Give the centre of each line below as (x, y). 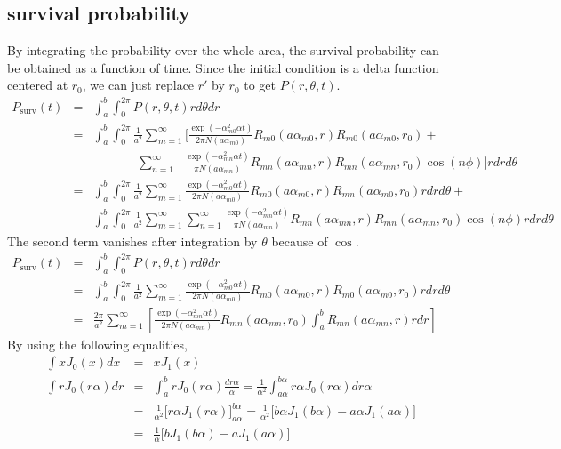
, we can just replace (138, 85)
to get (260, 85)
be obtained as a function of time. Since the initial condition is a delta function (223, 67)
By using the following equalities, (97, 344)
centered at (38, 85)
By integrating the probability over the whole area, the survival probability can (223, 50)
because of (300, 241)
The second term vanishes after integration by (132, 241)
